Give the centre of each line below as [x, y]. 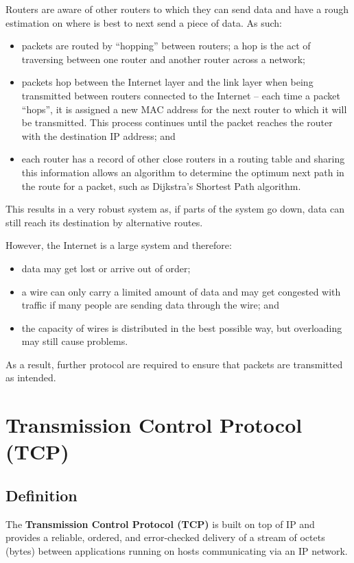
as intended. [31, 378]
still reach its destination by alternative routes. [104, 222]
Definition [42, 495]
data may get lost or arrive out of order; [106, 268]
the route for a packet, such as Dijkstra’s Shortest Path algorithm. [161, 185]
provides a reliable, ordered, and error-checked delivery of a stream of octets [165, 537]
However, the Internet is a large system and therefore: [119, 245]
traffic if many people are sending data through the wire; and [150, 305]
